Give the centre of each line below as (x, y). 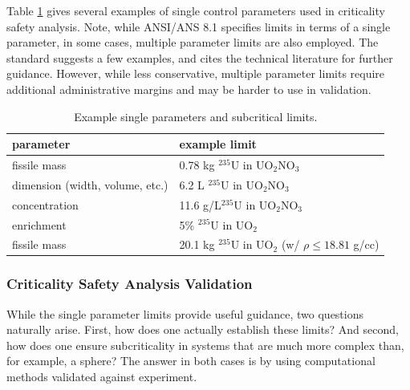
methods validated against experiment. (102, 377)
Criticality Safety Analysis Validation (130, 284)
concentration (45, 204)
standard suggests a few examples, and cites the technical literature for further (200, 57)
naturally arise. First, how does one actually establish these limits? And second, (203, 329)
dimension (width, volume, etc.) (90, 184)
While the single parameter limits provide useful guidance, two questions (185, 313)
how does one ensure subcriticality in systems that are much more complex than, (205, 345)
